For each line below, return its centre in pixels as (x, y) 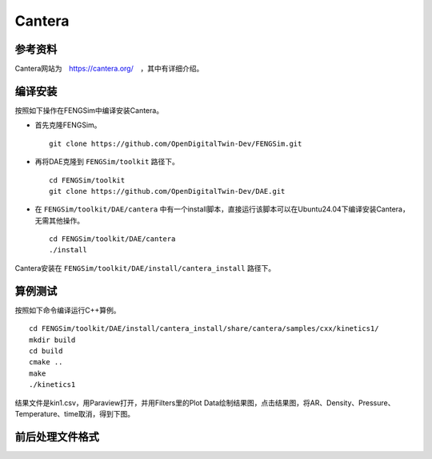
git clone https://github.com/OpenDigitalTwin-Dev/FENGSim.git (176, 143)
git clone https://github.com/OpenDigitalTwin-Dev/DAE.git (167, 191)
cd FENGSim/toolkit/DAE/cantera (112, 239)
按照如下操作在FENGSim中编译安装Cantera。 (89, 110)
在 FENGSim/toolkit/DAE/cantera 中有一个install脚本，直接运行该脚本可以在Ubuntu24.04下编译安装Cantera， (222, 209)
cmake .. (46, 362)
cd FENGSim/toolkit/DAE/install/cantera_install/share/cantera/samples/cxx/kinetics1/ (204, 329)
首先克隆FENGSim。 (68, 125)
